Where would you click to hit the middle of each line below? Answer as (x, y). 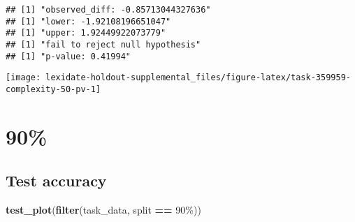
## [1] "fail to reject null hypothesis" (103, 44)
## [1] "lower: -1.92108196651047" (88, 21)
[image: (23, 78)
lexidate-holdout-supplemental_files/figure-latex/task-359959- (198, 78)
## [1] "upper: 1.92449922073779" (86, 33)
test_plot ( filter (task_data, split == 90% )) (103, 210)
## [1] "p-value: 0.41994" (68, 56)
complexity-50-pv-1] (53, 89)
